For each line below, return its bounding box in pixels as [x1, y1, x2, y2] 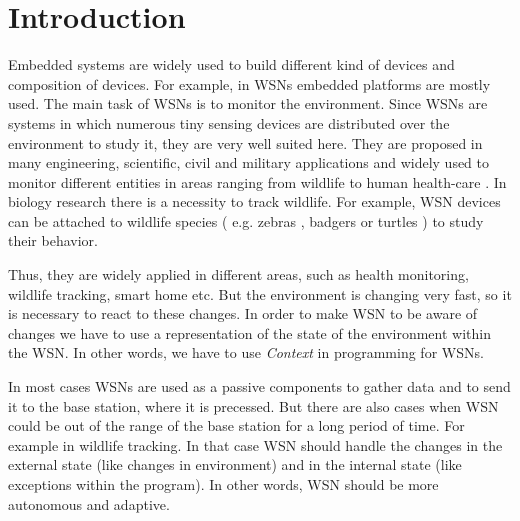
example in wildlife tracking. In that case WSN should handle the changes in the [8, 434, 503, 455]
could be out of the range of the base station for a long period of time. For [8, 415, 465, 436]
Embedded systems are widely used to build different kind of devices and [8, 54, 455, 75]
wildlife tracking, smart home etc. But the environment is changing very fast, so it [8, 283, 512, 304]
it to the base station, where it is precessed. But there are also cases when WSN [8, 395, 499, 416]
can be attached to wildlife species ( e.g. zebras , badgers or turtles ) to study [8, 210, 484, 231]
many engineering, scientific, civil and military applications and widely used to [8, 152, 490, 173]
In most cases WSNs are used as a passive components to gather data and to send [8, 376, 511, 397]
